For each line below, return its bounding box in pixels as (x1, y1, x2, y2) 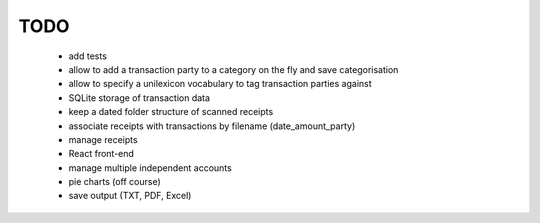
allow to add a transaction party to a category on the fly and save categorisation (68, 63, 399, 75)
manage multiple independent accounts (68, 161, 232, 174)
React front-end (68, 148, 135, 160)
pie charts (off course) (68, 176, 161, 188)
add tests (68, 50, 107, 62)
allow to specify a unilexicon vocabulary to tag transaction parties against (68, 78, 372, 90)
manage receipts (68, 133, 139, 145)
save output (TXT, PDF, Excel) (68, 190, 192, 202)
